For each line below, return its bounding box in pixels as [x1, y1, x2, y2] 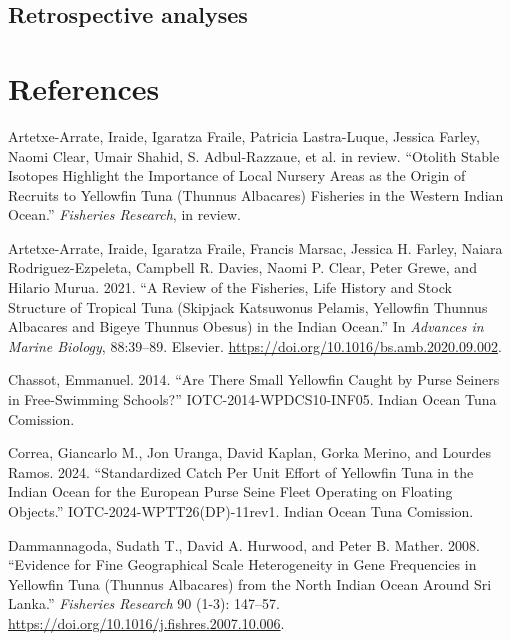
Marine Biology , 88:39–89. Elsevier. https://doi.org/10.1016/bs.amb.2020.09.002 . [8, 335, 502, 356]
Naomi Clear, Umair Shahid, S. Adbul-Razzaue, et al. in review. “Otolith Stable [8, 145, 500, 166]
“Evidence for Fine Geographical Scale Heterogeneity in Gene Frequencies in [8, 554, 477, 575]
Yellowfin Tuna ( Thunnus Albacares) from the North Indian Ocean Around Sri [8, 573, 492, 594]
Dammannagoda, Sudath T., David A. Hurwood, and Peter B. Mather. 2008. [8, 534, 480, 555]
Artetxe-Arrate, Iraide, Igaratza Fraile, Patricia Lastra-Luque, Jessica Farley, [8, 125, 480, 146]
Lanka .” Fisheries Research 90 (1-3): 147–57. [8, 593, 280, 614]
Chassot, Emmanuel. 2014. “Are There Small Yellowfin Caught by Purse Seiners [8, 369, 500, 390]
